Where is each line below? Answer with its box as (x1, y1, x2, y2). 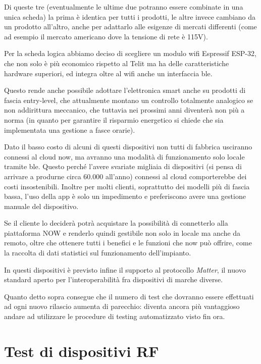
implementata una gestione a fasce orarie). (4, 124, 135, 135)
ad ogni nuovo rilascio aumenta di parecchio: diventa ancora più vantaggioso (4, 301, 240, 311)
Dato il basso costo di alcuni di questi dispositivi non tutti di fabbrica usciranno (4, 141, 252, 152)
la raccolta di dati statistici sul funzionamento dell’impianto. (4, 247, 191, 258)
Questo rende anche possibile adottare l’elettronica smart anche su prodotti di (4, 85, 246, 95)
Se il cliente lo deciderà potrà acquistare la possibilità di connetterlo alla (4, 218, 228, 228)
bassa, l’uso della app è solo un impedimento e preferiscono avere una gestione (4, 191, 246, 201)
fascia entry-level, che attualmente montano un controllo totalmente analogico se (4, 94, 253, 105)
